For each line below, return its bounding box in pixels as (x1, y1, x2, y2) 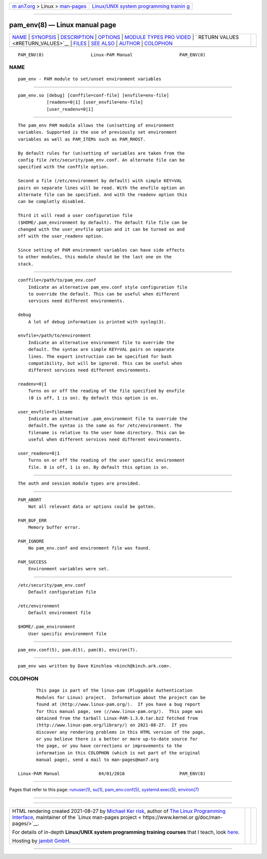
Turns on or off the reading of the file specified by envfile (28, 388, 185, 394)
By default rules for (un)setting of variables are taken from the (18, 150, 185, 156)
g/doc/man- (194, 813, 223, 820)
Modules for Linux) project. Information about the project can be (36, 695, 206, 700)
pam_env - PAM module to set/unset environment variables (18, 76, 162, 82)
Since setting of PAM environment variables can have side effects (18, 248, 185, 253)
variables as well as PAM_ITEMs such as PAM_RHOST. (18, 136, 146, 142)
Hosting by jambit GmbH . (12, 837, 71, 844)
